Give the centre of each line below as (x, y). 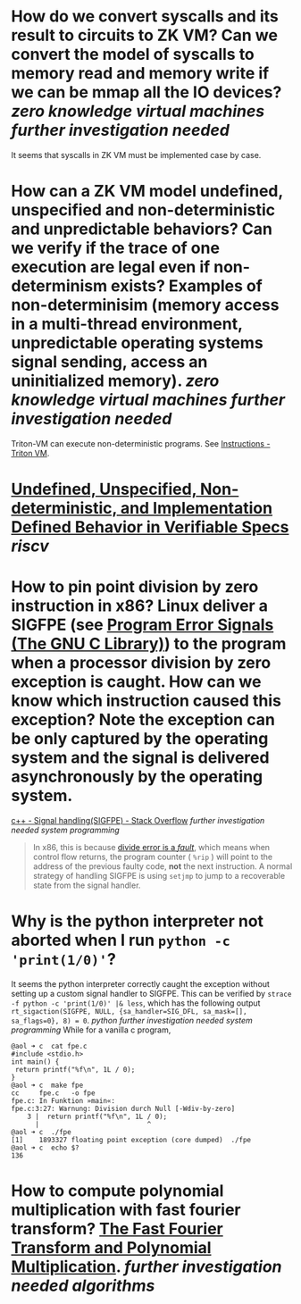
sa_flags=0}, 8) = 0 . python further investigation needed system (132, 1020)
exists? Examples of (186, 286)
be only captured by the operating (140, 739)
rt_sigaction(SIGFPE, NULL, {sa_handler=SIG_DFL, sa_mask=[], (129, 1011)
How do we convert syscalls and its (145, 17)
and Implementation (196, 509)
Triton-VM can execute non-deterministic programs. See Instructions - (141, 443)
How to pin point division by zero (135, 587)
